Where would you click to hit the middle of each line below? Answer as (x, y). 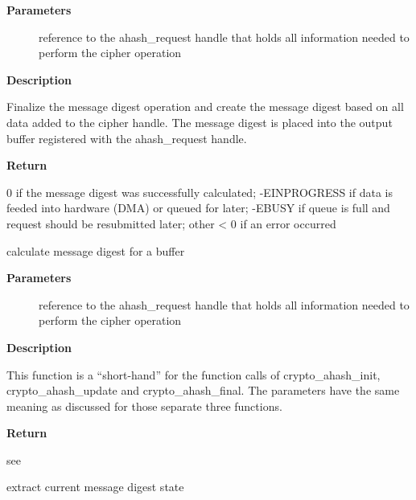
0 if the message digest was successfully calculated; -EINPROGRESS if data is (200, 192)
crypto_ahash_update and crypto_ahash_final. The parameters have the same (203, 390)
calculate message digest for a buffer (96, 250)
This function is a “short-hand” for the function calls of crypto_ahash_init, (194, 374)
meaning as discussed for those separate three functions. (144, 406)
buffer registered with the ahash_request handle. (127, 138)
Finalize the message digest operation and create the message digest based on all (205, 107)
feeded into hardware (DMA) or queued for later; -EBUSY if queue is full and (198, 208)
